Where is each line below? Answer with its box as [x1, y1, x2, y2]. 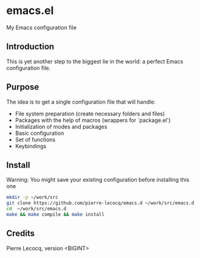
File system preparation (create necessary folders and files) [15, 110, 165, 117]
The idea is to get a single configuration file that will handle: [6, 98, 156, 106]
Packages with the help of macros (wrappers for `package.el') [15, 116, 171, 124]
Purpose [6, 82, 40, 92]
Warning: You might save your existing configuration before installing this [6, 176, 190, 184]
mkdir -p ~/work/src [6, 195, 59, 201]
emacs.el [6, 4, 54, 18]
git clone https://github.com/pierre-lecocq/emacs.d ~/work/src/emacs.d [6, 200, 195, 206]
